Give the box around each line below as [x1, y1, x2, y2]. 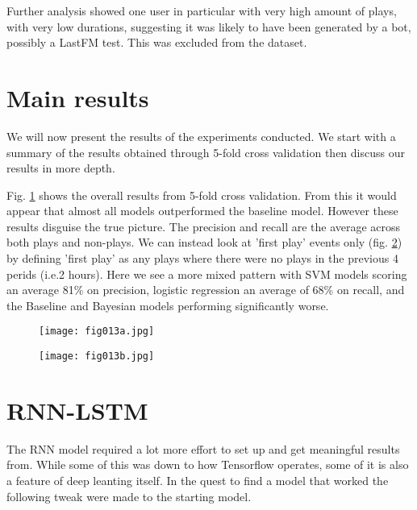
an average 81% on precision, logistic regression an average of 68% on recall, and [6, 281, 405, 298]
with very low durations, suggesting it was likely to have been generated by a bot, [6, 18, 411, 35]
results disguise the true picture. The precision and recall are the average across [6, 218, 401, 234]
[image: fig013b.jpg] [39, 350, 155, 363]
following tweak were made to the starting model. [6, 487, 252, 504]
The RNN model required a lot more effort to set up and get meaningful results [6, 440, 400, 457]
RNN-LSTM [6, 393, 148, 426]
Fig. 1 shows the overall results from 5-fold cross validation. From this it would [6, 186, 397, 203]
